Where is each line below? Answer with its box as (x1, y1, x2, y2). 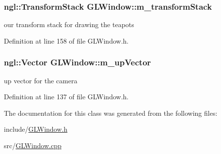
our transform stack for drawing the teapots (4, 19, 134, 30)
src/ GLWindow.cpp (4, 140, 62, 150)
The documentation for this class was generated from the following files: (4, 108, 218, 118)
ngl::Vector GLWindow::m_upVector (4, 56, 151, 68)
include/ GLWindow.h (4, 124, 68, 134)
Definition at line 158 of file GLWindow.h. (4, 35, 129, 46)
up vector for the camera (4, 75, 78, 85)
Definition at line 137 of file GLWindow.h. (4, 92, 129, 102)
